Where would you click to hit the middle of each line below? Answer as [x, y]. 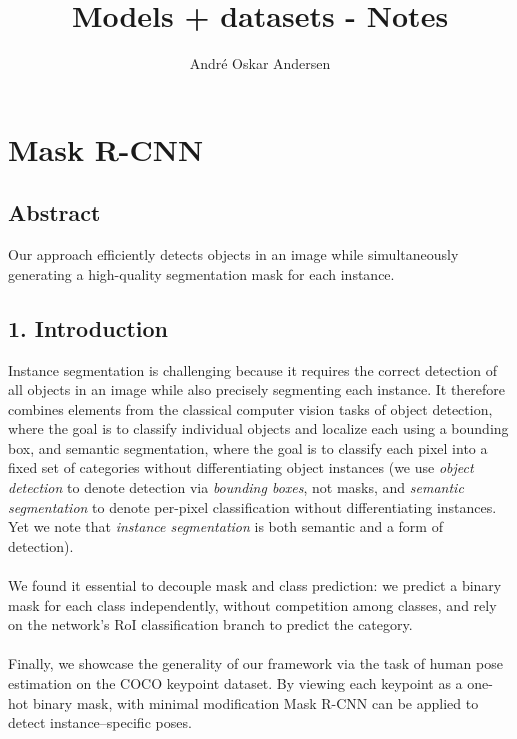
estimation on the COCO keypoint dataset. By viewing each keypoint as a [235, 683]
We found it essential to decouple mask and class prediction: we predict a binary [255, 585]
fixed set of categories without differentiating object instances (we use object [241, 467]
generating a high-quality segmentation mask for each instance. [201, 273]
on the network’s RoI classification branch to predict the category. [210, 624]
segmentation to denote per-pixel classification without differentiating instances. [252, 506]
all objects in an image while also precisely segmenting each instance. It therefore [257, 389]
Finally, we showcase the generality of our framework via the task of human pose [255, 663]
